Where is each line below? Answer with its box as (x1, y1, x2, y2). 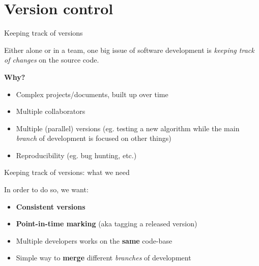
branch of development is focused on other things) (16, 133, 171, 143)
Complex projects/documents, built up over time (16, 88, 168, 99)
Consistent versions (16, 201, 85, 212)
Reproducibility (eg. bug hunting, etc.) (16, 150, 137, 160)
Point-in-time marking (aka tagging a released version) (16, 218, 197, 229)
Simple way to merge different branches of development (16, 252, 191, 263)
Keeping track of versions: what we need (4, 167, 130, 178)
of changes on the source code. (4, 54, 99, 65)
